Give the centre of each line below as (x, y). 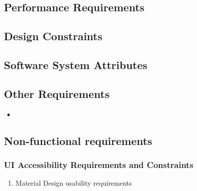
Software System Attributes (76, 64)
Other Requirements (57, 93)
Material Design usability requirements (74, 183)
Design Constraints (53, 36)
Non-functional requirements (78, 140)
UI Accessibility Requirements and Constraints (99, 164)
